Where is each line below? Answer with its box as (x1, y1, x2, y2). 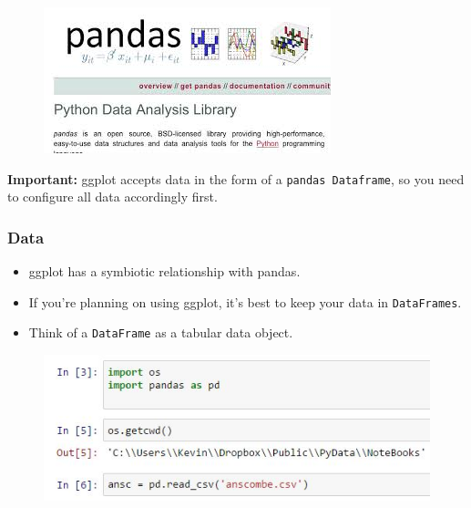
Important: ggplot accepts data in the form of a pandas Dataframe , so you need (7, 169, 465, 188)
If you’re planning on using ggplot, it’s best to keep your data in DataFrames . (28, 292, 462, 311)
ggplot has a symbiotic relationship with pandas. (28, 262, 301, 281)
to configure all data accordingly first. (7, 187, 218, 206)
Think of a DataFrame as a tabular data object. (28, 323, 293, 342)
